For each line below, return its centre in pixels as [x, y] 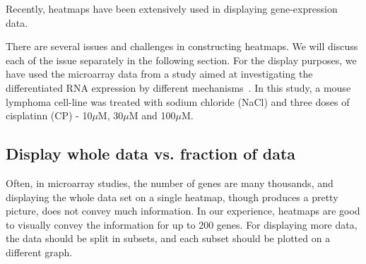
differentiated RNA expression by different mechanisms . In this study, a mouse [178, 87]
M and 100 [152, 115]
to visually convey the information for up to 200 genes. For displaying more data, [182, 224]
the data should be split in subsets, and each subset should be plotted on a [168, 238]
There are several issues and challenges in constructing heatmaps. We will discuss [182, 46]
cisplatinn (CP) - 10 [49, 115]
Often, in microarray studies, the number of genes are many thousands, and [170, 182]
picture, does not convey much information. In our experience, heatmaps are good [183, 211]
